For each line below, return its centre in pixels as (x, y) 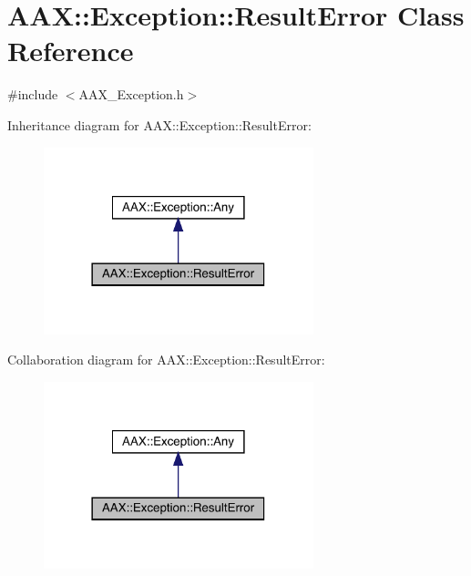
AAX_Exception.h (131, 94)
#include (33, 94)
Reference (71, 51)
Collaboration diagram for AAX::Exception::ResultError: (166, 360)
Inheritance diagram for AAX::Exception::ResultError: (159, 124)
